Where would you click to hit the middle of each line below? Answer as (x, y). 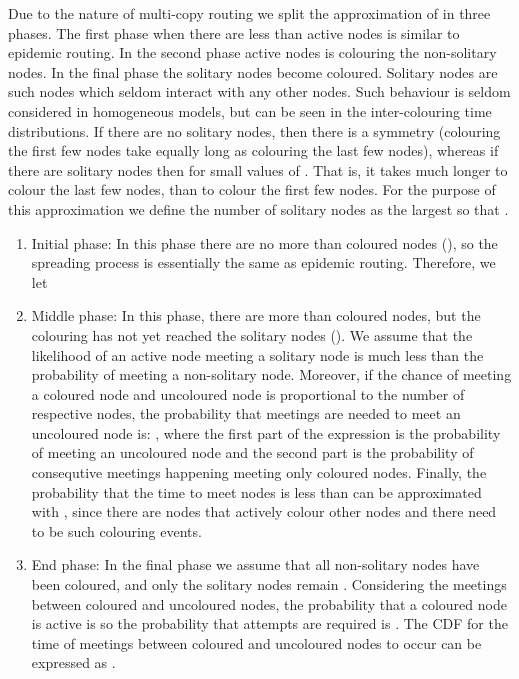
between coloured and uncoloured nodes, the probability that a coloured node (269, 603)
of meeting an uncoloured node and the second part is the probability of (252, 452)
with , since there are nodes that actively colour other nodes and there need (264, 511)
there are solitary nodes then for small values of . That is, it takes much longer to (258, 169)
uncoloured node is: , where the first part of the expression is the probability (266, 432)
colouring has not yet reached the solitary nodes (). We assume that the (252, 334)
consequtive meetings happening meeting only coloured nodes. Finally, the (259, 472)
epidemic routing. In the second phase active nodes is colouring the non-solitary (252, 52)
